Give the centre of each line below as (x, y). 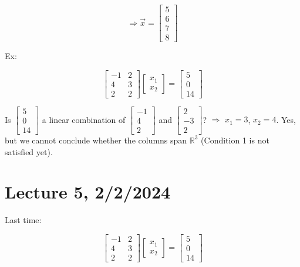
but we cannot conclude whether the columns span (96, 140)
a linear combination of (84, 119)
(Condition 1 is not (235, 140)
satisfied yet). (29, 151)
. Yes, (286, 119)
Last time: (23, 220)
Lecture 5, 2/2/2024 (88, 192)
